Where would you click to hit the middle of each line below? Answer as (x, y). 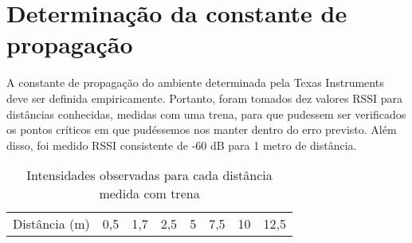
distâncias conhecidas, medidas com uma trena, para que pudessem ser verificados (206, 114)
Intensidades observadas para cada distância (149, 175)
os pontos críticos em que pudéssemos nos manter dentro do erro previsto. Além (202, 129)
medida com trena (149, 194)
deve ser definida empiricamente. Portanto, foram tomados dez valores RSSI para (205, 98)
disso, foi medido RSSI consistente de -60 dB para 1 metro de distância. (182, 145)
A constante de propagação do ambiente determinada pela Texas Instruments (195, 82)
